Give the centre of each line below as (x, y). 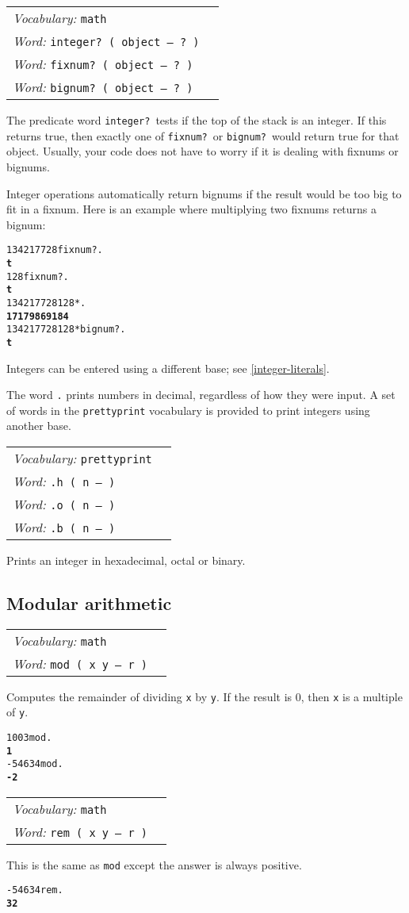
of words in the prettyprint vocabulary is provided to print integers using (188, 410)
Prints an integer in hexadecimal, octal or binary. (126, 560)
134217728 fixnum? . (55, 250)
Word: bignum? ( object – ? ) (103, 87)
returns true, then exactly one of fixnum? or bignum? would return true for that (203, 135)
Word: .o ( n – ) (64, 504)
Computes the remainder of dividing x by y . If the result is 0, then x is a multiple (204, 696)
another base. (39, 426)
